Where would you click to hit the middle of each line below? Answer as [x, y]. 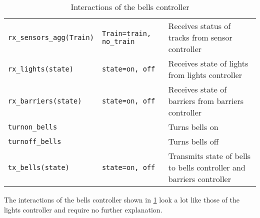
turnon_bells [33, 127]
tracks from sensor [200, 37]
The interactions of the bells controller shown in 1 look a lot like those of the [122, 200]
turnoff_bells [35, 141]
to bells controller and [207, 167]
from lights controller [205, 75]
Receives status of [199, 26]
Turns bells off [193, 141]
